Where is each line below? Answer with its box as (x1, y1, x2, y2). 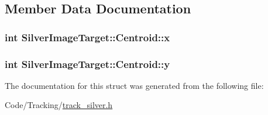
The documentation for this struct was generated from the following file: (5, 79, 264, 91)
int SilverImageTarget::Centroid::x (5, 30, 170, 44)
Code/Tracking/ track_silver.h (5, 99, 113, 111)
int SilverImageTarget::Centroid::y (5, 56, 170, 71)
